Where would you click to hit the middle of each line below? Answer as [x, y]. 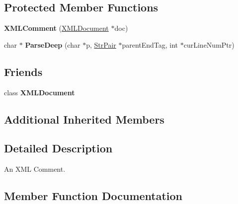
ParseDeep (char [53, 44]
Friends [23, 71]
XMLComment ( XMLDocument [56, 28]
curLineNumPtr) [209, 44]
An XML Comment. [35, 169]
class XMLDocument [40, 92]
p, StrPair [101, 44]
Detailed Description [58, 148]
